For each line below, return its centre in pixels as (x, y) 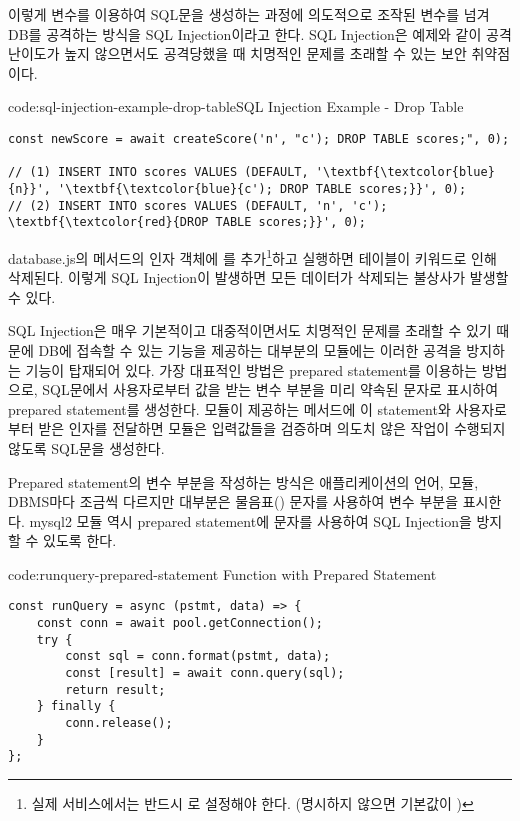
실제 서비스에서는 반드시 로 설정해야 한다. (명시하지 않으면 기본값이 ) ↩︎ (252, 803)
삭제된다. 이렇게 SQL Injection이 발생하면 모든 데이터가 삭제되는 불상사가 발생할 (258, 277)
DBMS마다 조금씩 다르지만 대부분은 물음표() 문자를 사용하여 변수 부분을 (233, 501)
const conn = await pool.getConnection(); (179, 623)
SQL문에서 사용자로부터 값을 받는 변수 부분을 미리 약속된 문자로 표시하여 (270, 389)
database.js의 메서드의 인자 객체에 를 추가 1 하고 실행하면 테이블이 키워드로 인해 (252, 256)
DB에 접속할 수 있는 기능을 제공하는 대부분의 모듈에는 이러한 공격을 (250, 349)
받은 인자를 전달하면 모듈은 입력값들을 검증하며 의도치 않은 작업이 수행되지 (272, 428)
